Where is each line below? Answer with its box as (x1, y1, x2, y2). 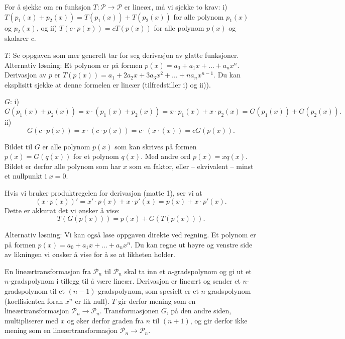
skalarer (5, 33, 29, 43)
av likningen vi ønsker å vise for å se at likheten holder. (5, 249, 175, 260)
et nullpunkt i (5, 171, 47, 181)
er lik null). (75, 295, 109, 306)
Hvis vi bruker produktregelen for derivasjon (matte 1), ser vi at (5, 187, 202, 198)
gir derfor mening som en (118, 295, 196, 306)
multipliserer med (5, 315, 59, 325)
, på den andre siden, (166, 305, 232, 316)
